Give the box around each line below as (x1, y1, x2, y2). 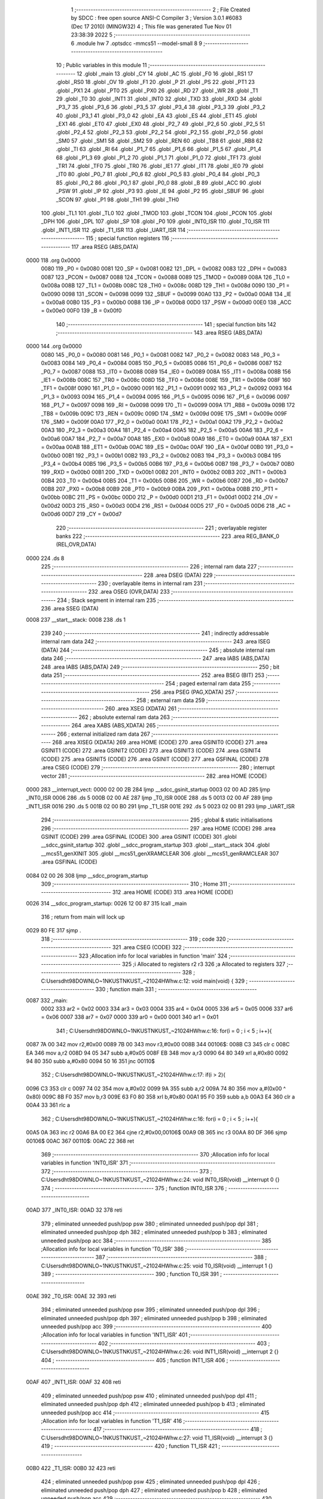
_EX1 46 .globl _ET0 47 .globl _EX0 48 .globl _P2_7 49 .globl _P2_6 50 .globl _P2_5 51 (56, 121, 266, 128)
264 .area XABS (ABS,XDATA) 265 (71, 722, 156, 729)
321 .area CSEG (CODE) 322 (112, 944, 182, 951)
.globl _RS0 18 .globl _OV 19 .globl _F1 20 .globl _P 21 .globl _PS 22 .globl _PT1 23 (56, 79, 255, 86)
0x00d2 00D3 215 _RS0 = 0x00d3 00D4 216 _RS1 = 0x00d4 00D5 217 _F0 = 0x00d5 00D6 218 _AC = (41, 502, 291, 509)
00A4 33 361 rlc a (26, 1101, 71, 1109)
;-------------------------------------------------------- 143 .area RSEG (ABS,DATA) (56, 329, 263, 336)
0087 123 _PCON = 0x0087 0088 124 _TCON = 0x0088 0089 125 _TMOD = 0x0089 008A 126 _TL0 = (41, 273, 290, 281)
